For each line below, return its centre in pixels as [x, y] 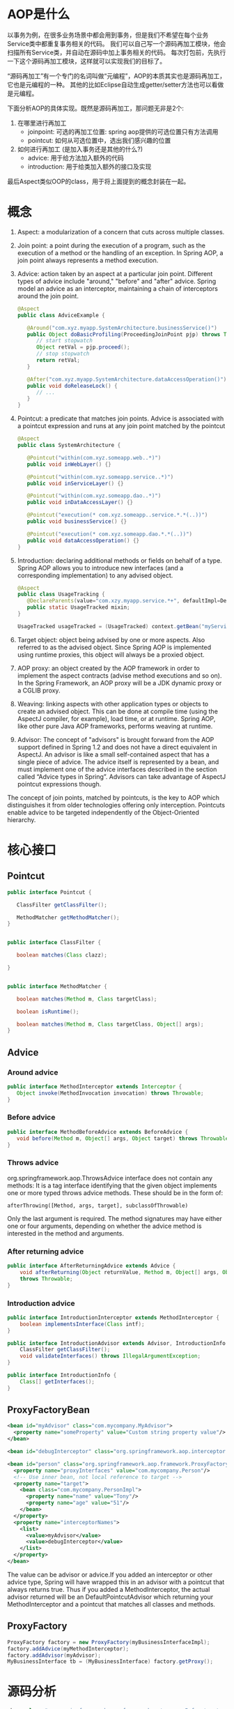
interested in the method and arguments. [65, 1233]
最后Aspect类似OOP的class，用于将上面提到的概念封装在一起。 [99, 181]
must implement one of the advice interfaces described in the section [117, 769]
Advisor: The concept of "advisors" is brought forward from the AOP [116, 739]
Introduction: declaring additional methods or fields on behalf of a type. [120, 560]
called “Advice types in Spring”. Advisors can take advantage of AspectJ [122, 776]
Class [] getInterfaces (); [57, 1381]
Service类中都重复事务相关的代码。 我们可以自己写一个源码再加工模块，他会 [117, 43]
